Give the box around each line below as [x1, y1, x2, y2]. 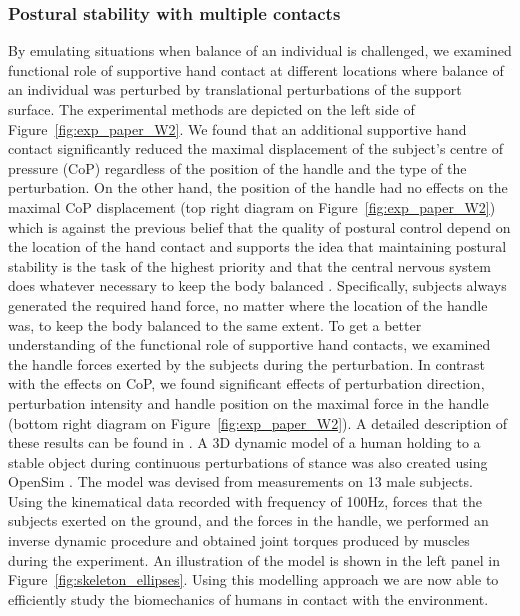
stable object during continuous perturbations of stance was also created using [8, 451, 488, 472]
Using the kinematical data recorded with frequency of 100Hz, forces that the [8, 490, 482, 511]
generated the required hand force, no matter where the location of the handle [8, 294, 488, 315]
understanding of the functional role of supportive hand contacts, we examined [8, 334, 491, 355]
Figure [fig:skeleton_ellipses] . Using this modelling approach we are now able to [8, 569, 499, 590]
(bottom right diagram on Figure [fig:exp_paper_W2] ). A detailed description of [8, 412, 508, 433]
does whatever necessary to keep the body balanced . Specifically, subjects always [8, 275, 507, 296]
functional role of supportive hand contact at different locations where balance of [8, 59, 504, 80]
